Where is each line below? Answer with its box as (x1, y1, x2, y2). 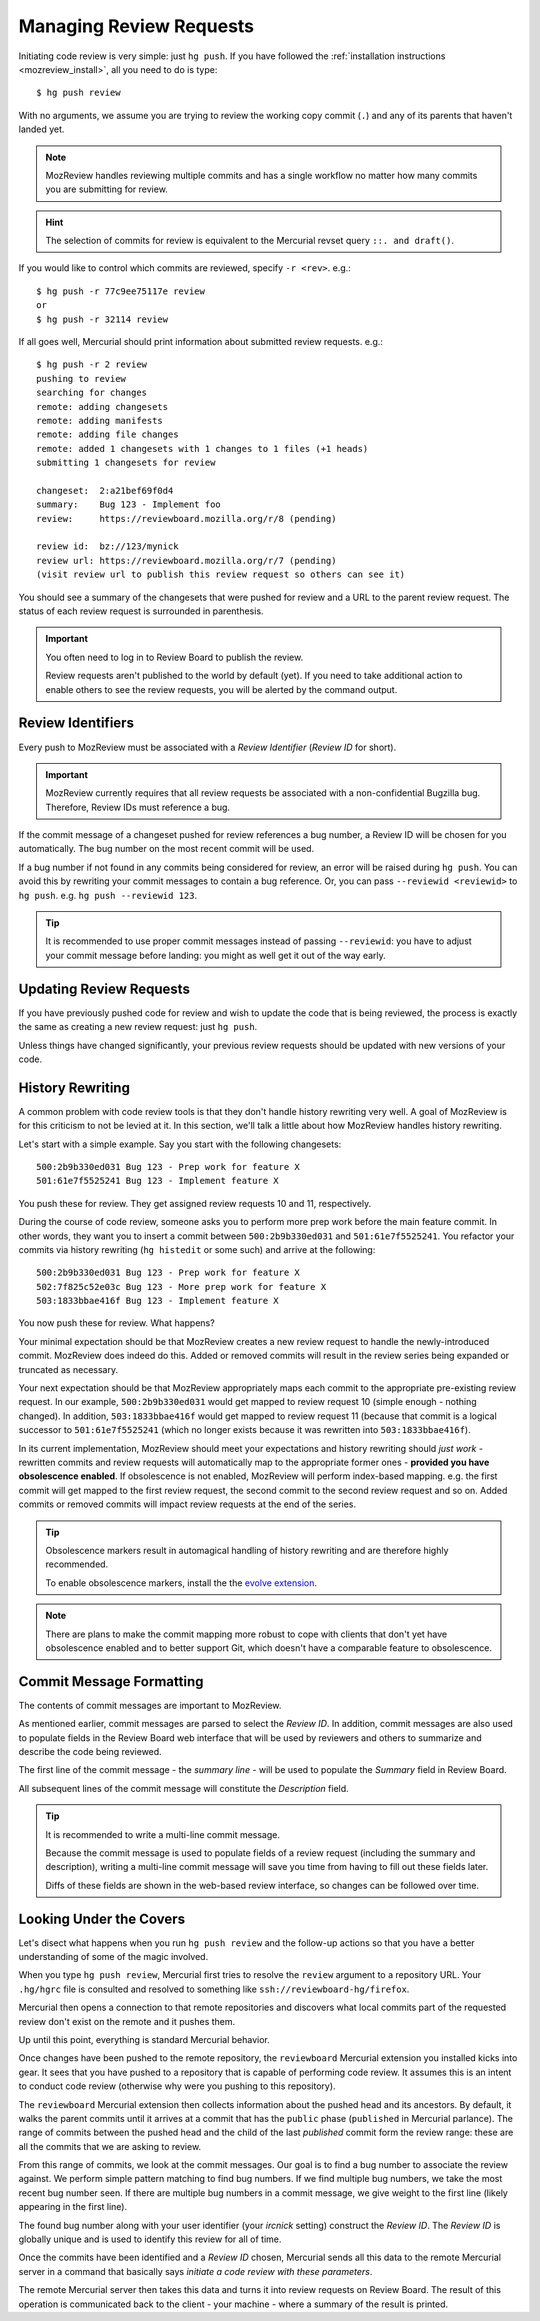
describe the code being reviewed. (18, 1745, 162, 1757)
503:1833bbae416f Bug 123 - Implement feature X (36, 1295, 279, 1307)
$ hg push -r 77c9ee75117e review (36, 285, 205, 297)
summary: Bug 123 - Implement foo (36, 499, 222, 510)
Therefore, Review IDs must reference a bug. (45, 801, 230, 813)
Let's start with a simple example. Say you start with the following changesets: (18, 1138, 342, 1150)
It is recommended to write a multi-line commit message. (45, 1828, 280, 1840)
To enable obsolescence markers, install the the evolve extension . (45, 1576, 317, 1589)
